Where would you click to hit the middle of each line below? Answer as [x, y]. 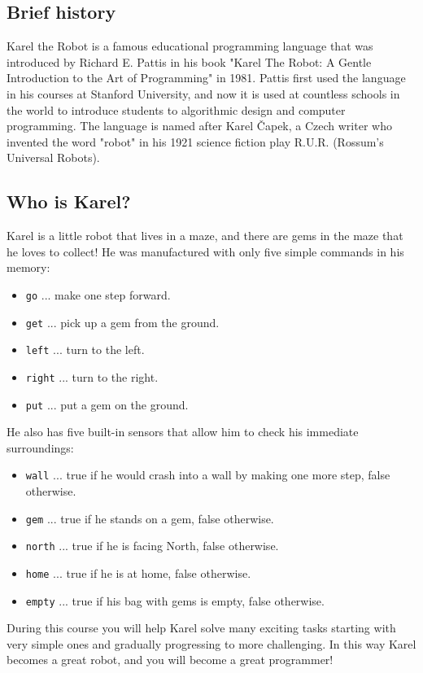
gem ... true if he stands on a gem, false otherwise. [150, 518]
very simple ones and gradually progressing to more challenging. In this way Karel [211, 643]
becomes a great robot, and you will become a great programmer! [170, 660]
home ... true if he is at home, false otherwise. [138, 572]
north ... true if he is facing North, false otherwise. [152, 546]
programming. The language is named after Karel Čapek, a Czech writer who [199, 126]
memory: [28, 267]
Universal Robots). [53, 157]
